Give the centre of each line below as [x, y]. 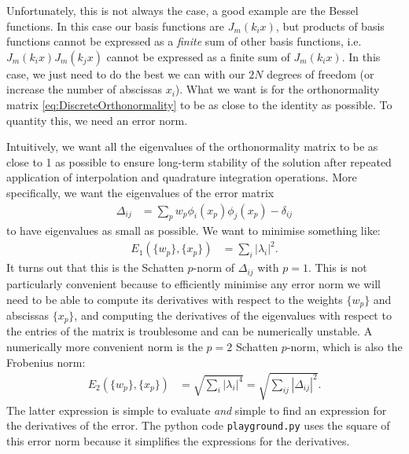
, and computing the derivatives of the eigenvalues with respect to [233, 315]
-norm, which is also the [345, 347]
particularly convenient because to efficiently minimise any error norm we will [193, 283]
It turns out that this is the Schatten [95, 267]
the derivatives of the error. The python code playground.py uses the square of [198, 425]
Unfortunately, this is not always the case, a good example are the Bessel [182, 10]
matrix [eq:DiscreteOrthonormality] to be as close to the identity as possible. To [199, 104]
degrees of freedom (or [321, 73]
